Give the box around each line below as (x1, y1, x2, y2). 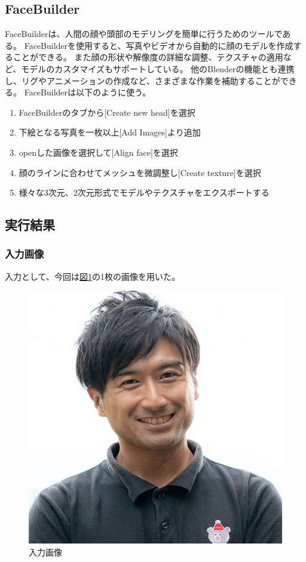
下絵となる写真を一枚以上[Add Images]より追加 (19, 126, 201, 138)
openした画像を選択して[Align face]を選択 (19, 146, 178, 158)
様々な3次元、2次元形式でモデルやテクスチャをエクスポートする (19, 186, 270, 199)
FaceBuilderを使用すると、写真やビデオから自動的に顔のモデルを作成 (24, 39, 293, 51)
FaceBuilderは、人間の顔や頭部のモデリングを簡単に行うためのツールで (5, 27, 283, 40)
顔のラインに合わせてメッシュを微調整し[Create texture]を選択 (19, 166, 261, 178)
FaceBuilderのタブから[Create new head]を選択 (19, 106, 195, 118)
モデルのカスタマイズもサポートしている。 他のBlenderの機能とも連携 (21, 62, 295, 75)
